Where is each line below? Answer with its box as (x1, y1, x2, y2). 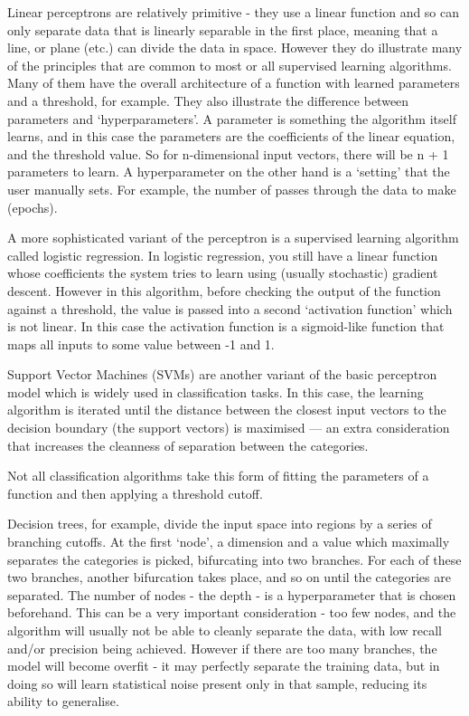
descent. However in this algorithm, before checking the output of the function (7, 281, 441, 300)
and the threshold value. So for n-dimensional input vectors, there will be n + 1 (7, 144, 449, 163)
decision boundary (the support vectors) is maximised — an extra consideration (7, 418, 450, 437)
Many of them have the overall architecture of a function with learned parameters (7, 73, 460, 92)
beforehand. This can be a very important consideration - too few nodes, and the (7, 603, 456, 622)
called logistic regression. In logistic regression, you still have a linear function (7, 245, 438, 264)
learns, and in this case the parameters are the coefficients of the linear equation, (7, 127, 455, 146)
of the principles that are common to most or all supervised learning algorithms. (7, 55, 452, 74)
